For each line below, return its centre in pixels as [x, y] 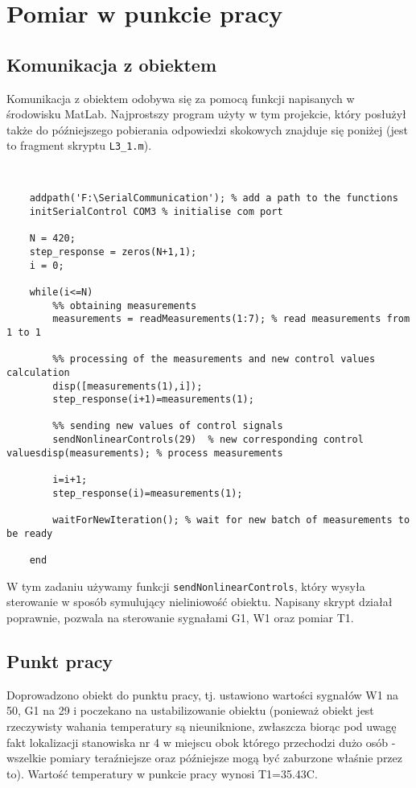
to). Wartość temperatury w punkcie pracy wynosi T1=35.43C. [162, 773]
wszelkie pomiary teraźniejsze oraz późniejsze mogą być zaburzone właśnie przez [205, 758]
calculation [38, 372]
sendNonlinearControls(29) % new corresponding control [208, 440]
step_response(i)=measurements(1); [148, 493]
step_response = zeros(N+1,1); [113, 252]
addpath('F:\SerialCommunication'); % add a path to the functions [214, 198]
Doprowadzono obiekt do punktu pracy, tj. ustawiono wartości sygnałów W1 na [203, 694]
